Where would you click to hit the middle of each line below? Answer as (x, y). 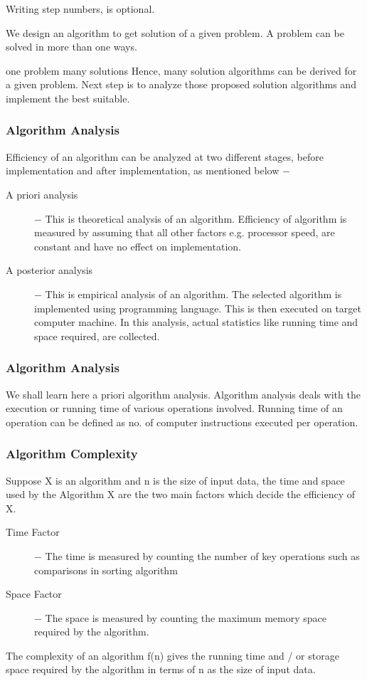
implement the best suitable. (68, 98)
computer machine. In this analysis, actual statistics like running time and (196, 322)
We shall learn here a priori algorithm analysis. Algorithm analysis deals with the (183, 394)
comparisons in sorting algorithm (106, 570)
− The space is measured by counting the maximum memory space (180, 617)
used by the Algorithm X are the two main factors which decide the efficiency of (180, 494)
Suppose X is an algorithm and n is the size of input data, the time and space (175, 480)
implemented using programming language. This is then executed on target (198, 308)
